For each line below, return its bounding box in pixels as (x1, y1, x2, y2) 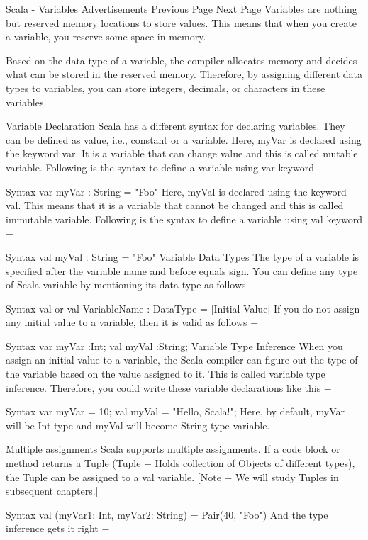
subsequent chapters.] (6, 483, 99, 498)
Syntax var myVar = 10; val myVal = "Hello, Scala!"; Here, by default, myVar (6, 404, 345, 419)
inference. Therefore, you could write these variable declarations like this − (6, 380, 332, 395)
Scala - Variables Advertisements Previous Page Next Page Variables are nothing (6, 1, 357, 16)
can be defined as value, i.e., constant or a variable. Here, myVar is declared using (6, 132, 362, 147)
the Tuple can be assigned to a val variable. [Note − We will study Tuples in (6, 469, 339, 484)
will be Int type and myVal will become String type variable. (6, 417, 270, 432)
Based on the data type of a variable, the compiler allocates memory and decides (6, 52, 357, 67)
